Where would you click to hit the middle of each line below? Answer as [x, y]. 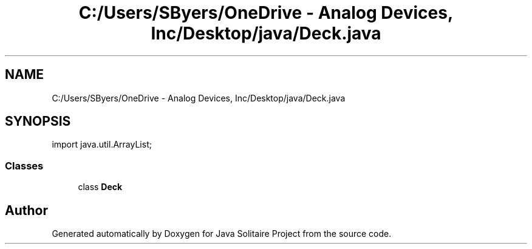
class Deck [100, 187]
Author [26, 210]
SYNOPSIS [38, 121]
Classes [24, 165]
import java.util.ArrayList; [102, 145]
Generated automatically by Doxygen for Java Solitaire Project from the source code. [222, 234]
